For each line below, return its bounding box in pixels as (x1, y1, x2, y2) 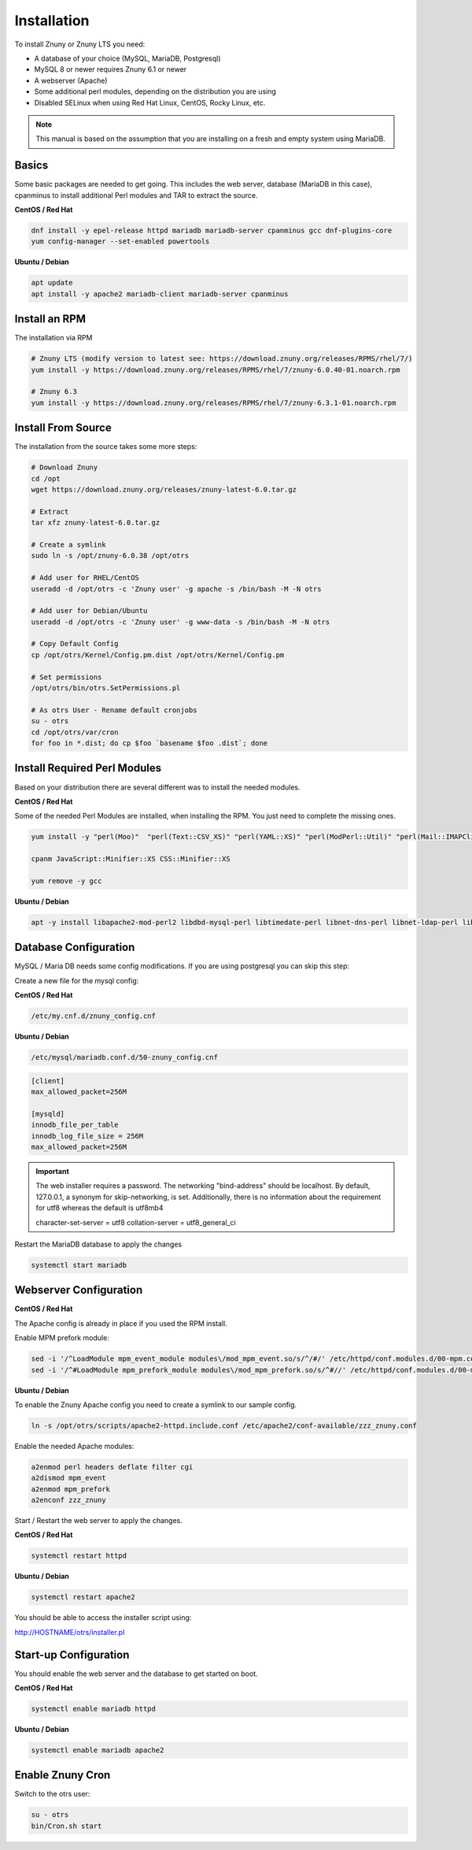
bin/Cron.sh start (31, 1821, 102, 1830)
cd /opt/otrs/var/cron (31, 727, 119, 737)
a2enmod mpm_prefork (31, 1484, 110, 1493)
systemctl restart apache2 (31, 1592, 135, 1602)
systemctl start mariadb (31, 1261, 127, 1269)
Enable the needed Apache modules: (14, 1441, 135, 1451)
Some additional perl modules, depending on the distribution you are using (34, 87, 277, 96)
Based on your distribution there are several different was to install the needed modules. (14, 782, 301, 792)
